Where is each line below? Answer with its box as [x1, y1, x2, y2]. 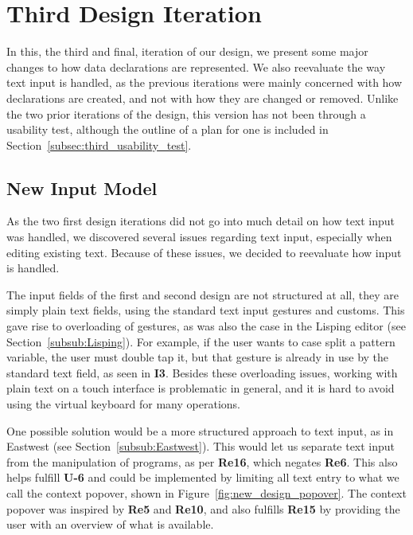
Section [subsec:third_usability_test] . [6, 136, 192, 153]
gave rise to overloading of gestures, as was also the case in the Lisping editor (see [6, 318, 406, 334]
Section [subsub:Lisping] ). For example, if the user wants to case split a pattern [6, 333, 395, 350]
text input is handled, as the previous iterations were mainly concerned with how [6, 74, 403, 91]
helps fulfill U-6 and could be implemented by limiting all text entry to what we [6, 469, 399, 486]
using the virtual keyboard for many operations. [6, 396, 240, 412]
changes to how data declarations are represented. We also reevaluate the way [6, 58, 386, 75]
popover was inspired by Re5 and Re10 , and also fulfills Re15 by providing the [6, 500, 400, 517]
